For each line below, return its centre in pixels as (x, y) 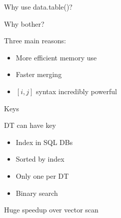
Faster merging (39, 74)
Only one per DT (42, 175)
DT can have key (30, 125)
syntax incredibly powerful (76, 91)
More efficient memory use (56, 57)
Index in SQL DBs (44, 142)
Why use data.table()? (38, 7)
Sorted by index (40, 159)
